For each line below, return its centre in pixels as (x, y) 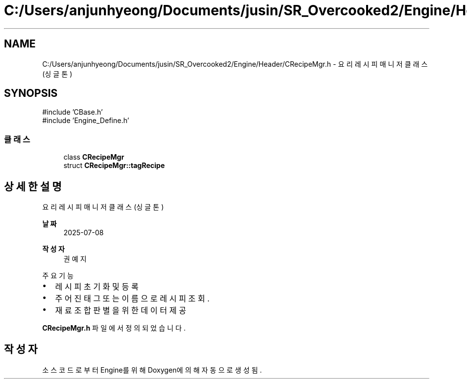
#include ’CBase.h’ (72, 112)
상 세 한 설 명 (33, 186)
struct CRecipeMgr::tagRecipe (114, 166)
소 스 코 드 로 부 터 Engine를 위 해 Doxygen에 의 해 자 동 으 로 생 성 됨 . (152, 370)
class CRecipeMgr (94, 157)
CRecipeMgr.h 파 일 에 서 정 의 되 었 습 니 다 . (114, 328)
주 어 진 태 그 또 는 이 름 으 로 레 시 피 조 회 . (132, 299)
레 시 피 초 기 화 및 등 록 (97, 287)
